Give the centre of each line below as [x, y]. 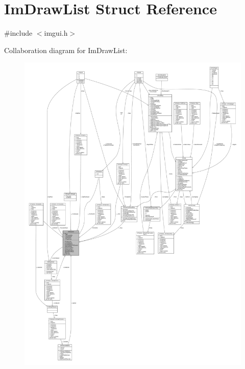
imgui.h [56, 33]
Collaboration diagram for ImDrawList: [66, 50]
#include [18, 33]
